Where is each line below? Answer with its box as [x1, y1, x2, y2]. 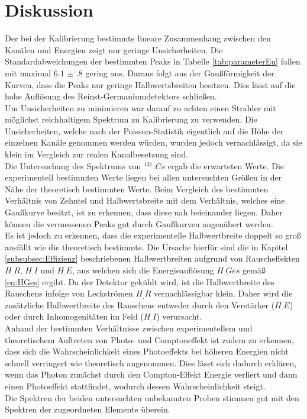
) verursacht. [156, 310, 202, 323]
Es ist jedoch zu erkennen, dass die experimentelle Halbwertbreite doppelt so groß [5, 229, 301, 241]
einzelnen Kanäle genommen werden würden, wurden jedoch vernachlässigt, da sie [5, 136, 302, 149]
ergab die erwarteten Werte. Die [167, 159, 284, 172]
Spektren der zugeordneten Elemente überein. [5, 403, 170, 415]
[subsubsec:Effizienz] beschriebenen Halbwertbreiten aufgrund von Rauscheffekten [5, 252, 300, 265]
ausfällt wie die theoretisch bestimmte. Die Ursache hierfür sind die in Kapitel [5, 240, 288, 253]
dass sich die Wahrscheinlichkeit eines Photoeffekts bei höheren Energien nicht [5, 345, 289, 357]
